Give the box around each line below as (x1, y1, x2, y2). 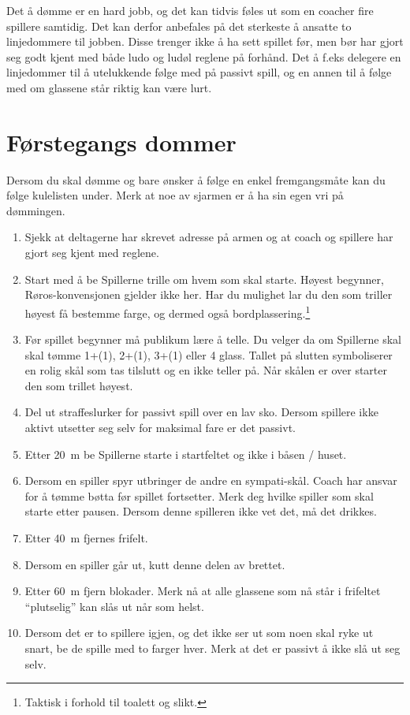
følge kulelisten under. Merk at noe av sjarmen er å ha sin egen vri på (6, 187, 344, 203)
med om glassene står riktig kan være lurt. (6, 79, 212, 95)
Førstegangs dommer (6, 125, 237, 158)
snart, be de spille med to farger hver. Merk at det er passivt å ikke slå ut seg (24, 640, 401, 656)
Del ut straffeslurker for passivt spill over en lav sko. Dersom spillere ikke (24, 404, 378, 420)
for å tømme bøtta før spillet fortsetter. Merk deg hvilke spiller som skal (24, 487, 374, 504)
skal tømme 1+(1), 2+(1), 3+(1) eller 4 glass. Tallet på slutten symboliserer (24, 346, 393, 363)
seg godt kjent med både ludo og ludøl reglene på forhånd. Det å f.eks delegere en (6, 48, 401, 65)
